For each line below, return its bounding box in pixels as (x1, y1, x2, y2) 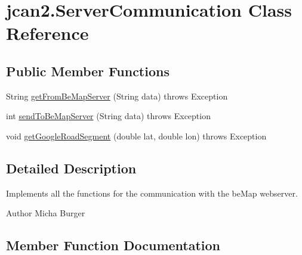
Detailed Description (6, 158, 137, 177)
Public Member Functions (6, 61, 170, 80)
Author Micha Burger (6, 207, 85, 219)
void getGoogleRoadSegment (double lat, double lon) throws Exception (6, 129, 267, 142)
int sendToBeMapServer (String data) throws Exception (6, 110, 211, 122)
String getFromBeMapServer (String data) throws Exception (6, 89, 228, 102)
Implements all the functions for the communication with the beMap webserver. (6, 186, 298, 199)
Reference (6, 21, 89, 45)
